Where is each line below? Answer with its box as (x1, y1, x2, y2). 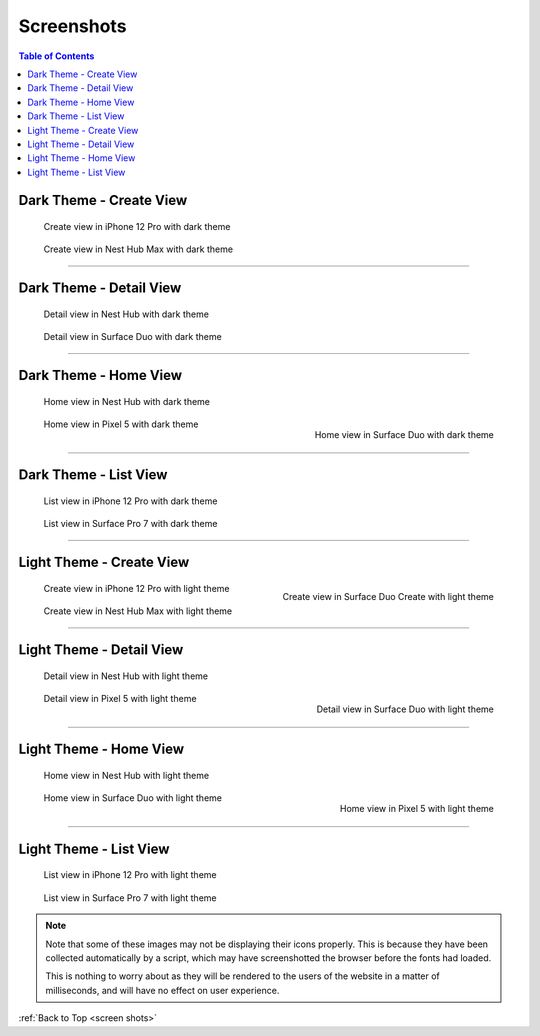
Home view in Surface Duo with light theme (43, 792, 222, 804)
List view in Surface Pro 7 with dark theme (43, 518, 218, 530)
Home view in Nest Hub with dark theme (43, 395, 210, 407)
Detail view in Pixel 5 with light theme (43, 693, 197, 705)
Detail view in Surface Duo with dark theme (43, 331, 222, 343)
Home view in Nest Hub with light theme (43, 770, 210, 782)
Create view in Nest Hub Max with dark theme (43, 243, 234, 255)
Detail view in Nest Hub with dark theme (43, 308, 210, 320)
